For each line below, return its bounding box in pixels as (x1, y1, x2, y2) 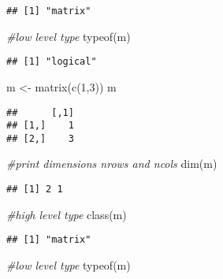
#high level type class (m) (6, 206, 127, 222)
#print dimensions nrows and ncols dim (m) (6, 155, 217, 172)
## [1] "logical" (6, 56, 97, 68)
